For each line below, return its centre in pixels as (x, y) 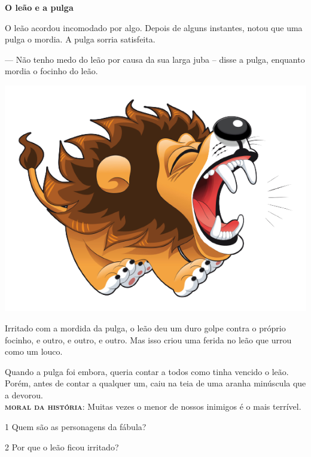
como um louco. (34, 351)
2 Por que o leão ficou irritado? (62, 447)
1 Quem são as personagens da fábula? (76, 427)
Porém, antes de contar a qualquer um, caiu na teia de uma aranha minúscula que (155, 383)
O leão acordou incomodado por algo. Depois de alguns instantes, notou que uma (154, 27)
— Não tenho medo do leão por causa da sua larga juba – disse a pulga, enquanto (155, 59)
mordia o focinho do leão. (51, 71)
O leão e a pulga (39, 7)
